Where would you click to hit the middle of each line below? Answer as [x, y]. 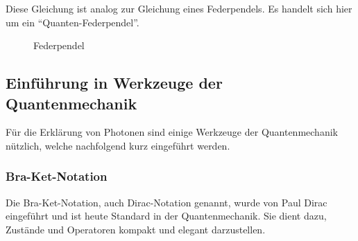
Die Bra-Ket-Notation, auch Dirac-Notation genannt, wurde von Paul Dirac [167, 202]
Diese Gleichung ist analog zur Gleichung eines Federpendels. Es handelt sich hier [179, 8]
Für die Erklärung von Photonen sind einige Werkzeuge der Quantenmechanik [172, 132]
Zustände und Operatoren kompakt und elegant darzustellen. [136, 229]
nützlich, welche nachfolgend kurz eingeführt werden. [118, 145]
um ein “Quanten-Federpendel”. [73, 22]
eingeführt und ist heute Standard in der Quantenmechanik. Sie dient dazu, [166, 216]
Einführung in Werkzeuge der [114, 83]
